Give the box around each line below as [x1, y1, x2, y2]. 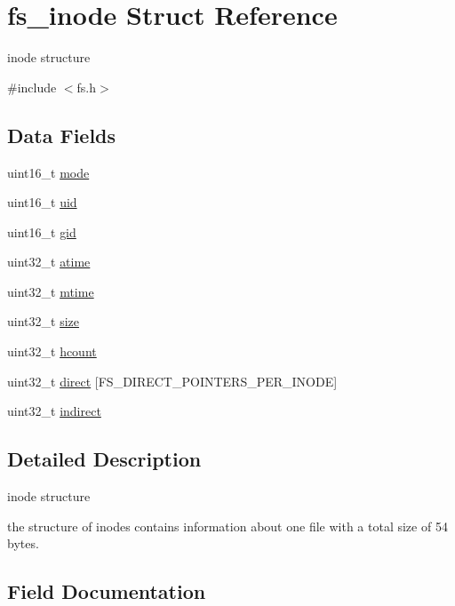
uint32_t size [7, 312, 79, 331]
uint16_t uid [7, 193, 77, 211]
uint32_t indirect [7, 402, 101, 420]
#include [7, 77, 57, 96]
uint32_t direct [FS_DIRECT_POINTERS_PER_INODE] [7, 371, 338, 390]
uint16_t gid [7, 222, 76, 241]
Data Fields [7, 121, 116, 148]
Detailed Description [7, 445, 202, 473]
